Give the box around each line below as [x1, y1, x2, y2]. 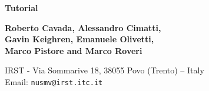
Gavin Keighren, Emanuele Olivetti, [5, 33, 154, 45]
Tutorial [5, 2, 38, 14]
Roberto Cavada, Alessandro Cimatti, [5, 21, 161, 33]
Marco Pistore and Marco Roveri [5, 44, 142, 56]
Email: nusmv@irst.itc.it [5, 75, 103, 87]
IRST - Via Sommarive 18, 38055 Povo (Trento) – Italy [5, 64, 204, 76]
